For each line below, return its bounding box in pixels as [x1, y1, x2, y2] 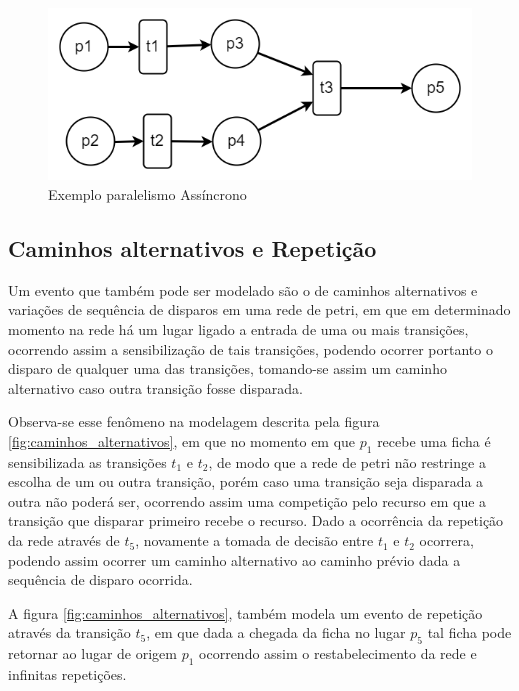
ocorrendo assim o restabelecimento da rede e [199, 643, 477, 664]
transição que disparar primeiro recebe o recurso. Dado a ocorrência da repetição [8, 510, 504, 531]
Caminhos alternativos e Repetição [8, 232, 377, 263]
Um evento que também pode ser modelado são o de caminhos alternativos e [8, 279, 478, 300]
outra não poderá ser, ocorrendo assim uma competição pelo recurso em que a [8, 490, 487, 511]
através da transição [8, 622, 131, 643]
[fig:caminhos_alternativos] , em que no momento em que [8, 430, 356, 451]
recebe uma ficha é [377, 430, 491, 451]
